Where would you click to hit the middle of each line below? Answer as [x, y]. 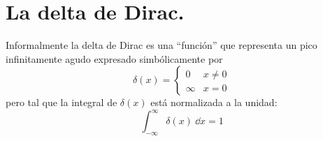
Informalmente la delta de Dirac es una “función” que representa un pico [161, 45]
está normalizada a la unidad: [214, 102]
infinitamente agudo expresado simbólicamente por [114, 58]
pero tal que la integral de [62, 102]
